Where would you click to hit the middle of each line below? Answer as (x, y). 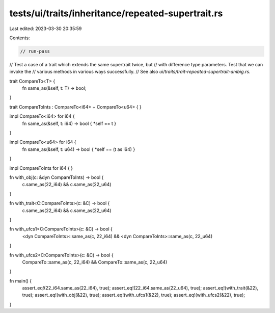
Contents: (20, 38)
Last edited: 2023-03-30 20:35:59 (46, 29)
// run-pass (35, 51)
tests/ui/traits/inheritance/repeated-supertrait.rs (116, 13)
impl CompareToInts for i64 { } (41, 168)
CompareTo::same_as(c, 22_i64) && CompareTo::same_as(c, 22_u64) (95, 262)
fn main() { (21, 281)
